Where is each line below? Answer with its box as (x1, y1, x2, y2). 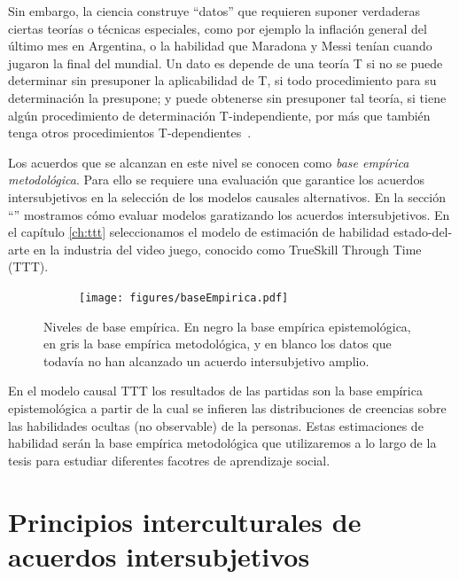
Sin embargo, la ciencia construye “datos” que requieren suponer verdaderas (8, 2, 420, 20)
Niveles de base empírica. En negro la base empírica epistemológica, (43, 317, 411, 335)
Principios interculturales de (8, 503, 362, 539)
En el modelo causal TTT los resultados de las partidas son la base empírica (8, 381, 423, 400)
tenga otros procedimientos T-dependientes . (8, 123, 252, 142)
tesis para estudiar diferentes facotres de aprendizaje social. (8, 450, 331, 469)
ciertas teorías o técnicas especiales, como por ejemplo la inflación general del (8, 19, 427, 37)
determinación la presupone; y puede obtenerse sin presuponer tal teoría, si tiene (8, 88, 447, 106)
